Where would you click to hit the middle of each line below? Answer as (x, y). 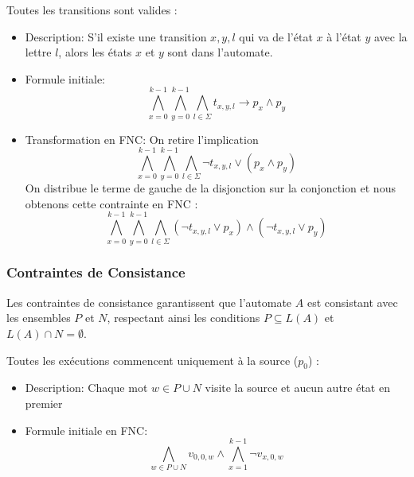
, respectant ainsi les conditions (184, 318)
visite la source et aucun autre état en (297, 388)
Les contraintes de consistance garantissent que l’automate (149, 302)
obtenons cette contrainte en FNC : (111, 203)
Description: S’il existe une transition (116, 36)
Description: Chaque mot (86, 388)
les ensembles (39, 318)
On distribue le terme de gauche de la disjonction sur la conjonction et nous (210, 188)
